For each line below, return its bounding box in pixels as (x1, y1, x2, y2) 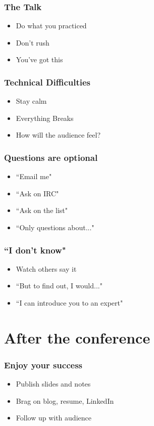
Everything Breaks (16, 112, 74, 123)
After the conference (4, 327, 150, 348)
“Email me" (16, 171, 52, 182)
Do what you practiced (16, 20, 87, 31)
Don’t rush (16, 37, 49, 48)
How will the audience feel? (16, 130, 100, 140)
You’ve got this (16, 54, 63, 65)
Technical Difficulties (4, 75, 91, 88)
